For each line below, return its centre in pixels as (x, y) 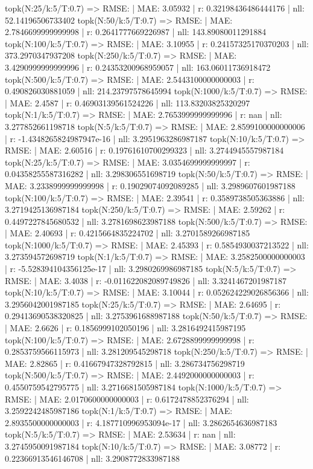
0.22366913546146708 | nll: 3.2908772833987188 (93, 458)
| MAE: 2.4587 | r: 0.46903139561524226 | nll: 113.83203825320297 (128, 102)
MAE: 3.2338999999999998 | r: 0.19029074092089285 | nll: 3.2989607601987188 (150, 185)
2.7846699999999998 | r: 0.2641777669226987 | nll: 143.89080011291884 (136, 32)
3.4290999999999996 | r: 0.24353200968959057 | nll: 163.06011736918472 (138, 67)
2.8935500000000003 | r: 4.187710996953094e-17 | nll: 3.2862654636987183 (141, 422)
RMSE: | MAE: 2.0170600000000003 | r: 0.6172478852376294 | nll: (127, 399)
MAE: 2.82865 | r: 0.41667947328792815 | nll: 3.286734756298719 (125, 363)
